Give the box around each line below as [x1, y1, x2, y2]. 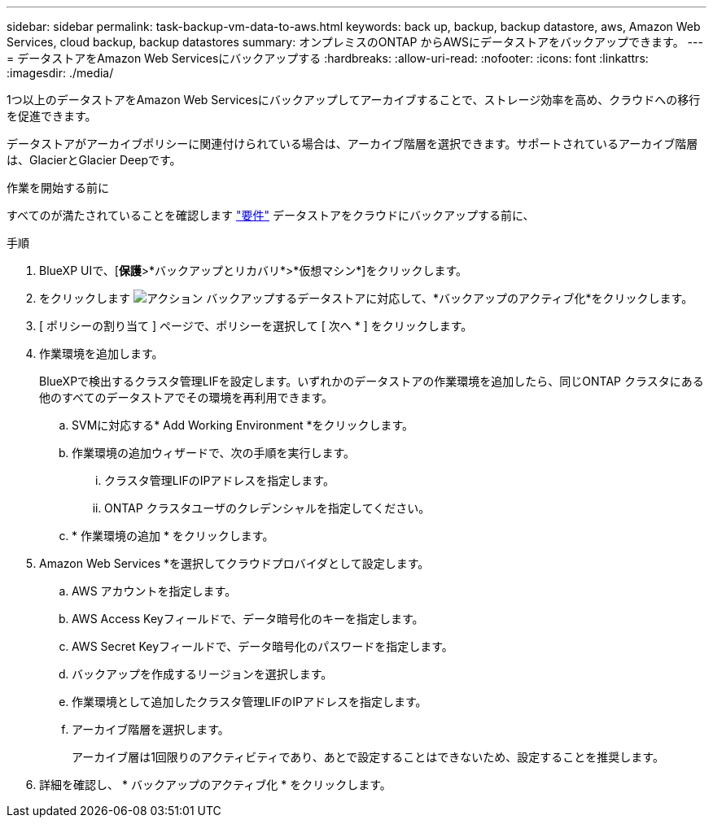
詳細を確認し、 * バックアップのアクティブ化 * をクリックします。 [39, 778, 391, 791]
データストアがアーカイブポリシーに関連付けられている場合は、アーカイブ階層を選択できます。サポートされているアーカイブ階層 [7, 137, 698, 150]
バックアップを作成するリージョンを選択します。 [72, 667, 333, 681]
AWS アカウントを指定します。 [72, 584, 237, 598]
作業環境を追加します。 [39, 347, 164, 360]
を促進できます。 [7, 109, 97, 123]
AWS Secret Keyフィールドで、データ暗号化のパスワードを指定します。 [72, 639, 453, 653]
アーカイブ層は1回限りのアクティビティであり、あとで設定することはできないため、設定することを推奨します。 [72, 750, 664, 764]
